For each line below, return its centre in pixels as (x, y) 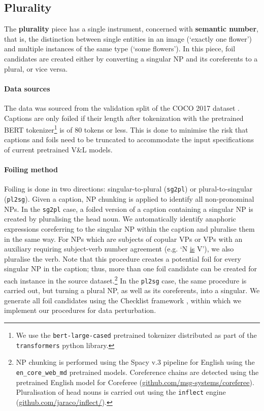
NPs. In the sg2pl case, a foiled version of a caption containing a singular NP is (129, 209)
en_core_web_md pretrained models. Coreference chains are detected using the (137, 372)
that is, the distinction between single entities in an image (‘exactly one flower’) (128, 38)
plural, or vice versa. (36, 68)
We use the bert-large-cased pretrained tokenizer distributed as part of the (136, 335)
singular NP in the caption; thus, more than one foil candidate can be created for (130, 268)
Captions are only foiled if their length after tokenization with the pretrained (124, 118)
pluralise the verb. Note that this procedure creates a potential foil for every (123, 258)
